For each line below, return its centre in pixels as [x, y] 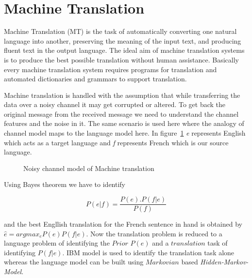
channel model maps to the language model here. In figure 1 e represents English [125, 133]
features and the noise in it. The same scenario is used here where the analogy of [124, 123]
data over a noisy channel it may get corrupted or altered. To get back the [115, 104]
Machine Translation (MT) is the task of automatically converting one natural [120, 31]
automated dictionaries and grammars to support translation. [95, 79]
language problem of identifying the [57, 243]
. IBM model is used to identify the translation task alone [148, 252]
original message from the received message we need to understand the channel [121, 114]
